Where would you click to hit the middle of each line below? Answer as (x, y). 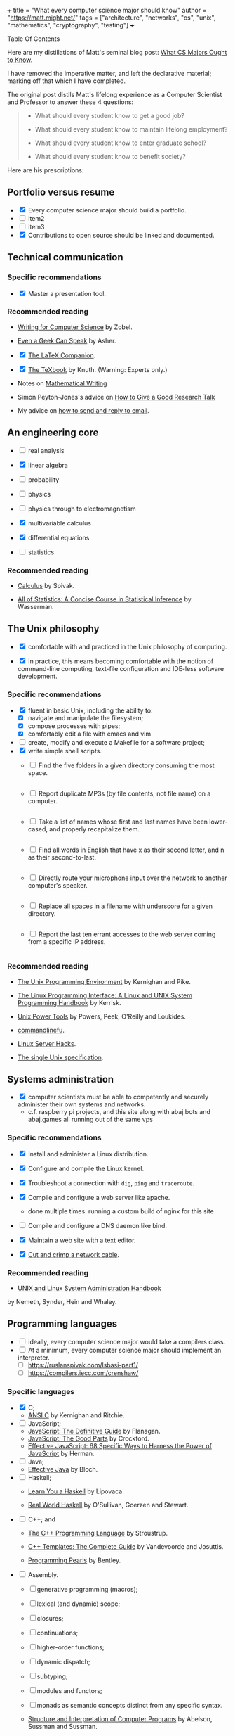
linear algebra (48, 465)
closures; (50, 1619)
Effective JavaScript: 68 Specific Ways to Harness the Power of (120, 1446)
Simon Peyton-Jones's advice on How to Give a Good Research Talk (116, 397)
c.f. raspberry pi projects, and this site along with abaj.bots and (119, 1112)
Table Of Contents (34, 39)
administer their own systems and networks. (81, 1104)
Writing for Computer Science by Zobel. (75, 327)
